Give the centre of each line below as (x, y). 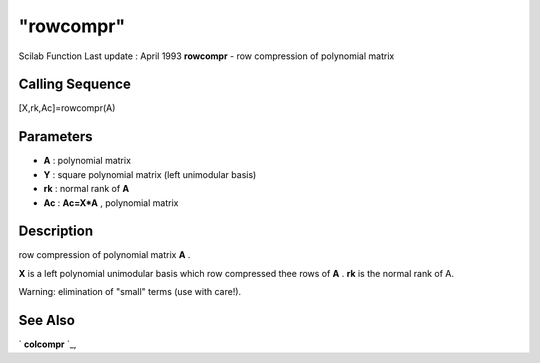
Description (56, 231)
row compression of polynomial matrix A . (104, 255)
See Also (46, 320)
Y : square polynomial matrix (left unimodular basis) (150, 174)
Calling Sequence (75, 84)
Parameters (55, 136)
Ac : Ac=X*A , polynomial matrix (111, 202)
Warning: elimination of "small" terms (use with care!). (130, 292)
